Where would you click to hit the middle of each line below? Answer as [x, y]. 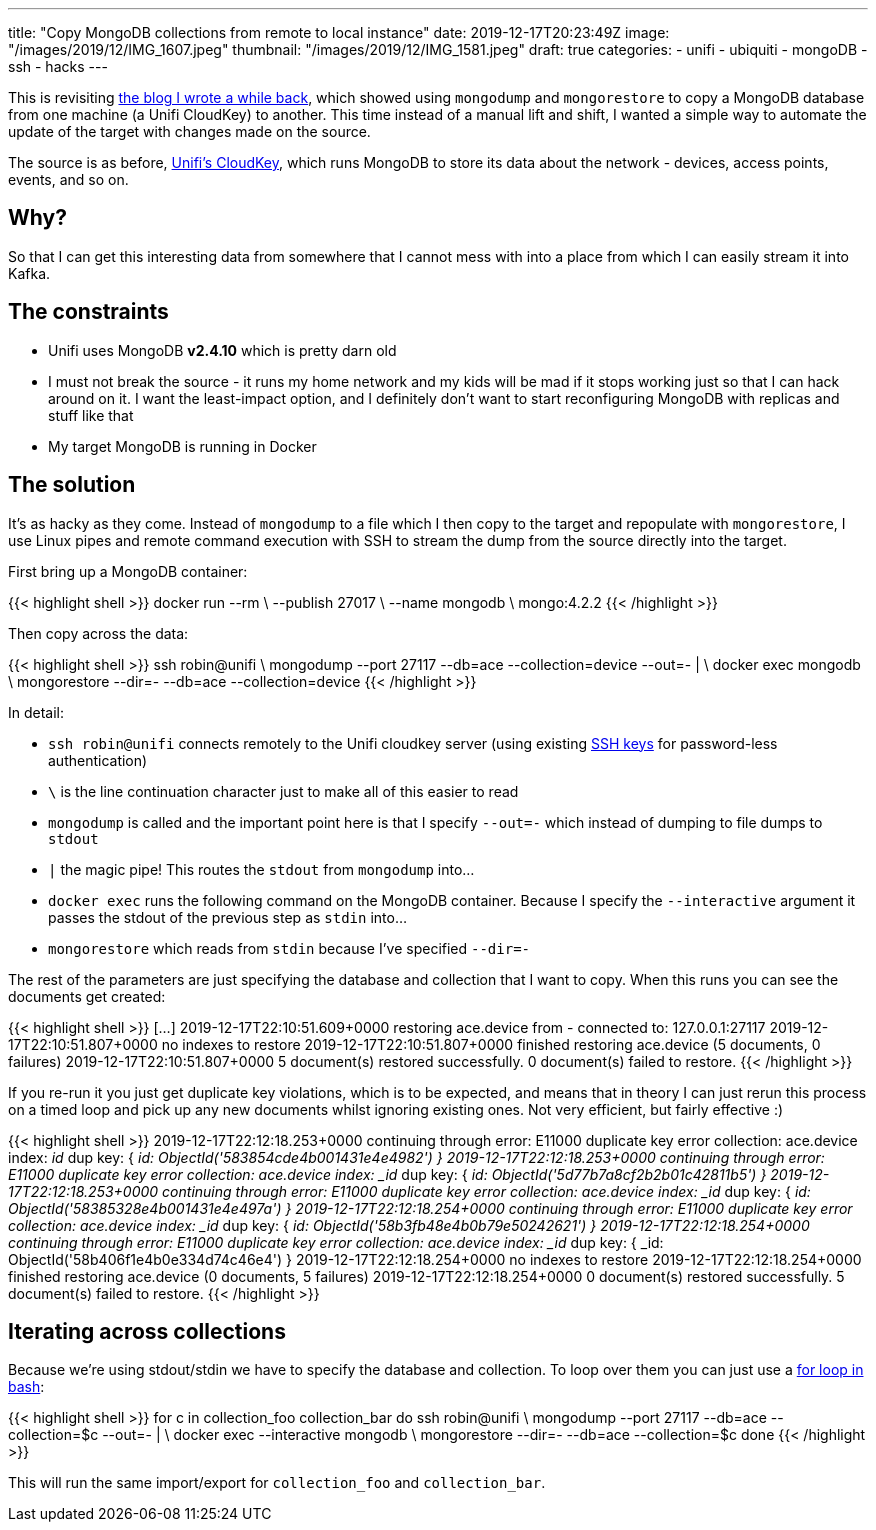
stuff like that [91, 415]
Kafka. [29, 273]
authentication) [98, 760]
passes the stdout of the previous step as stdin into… [228, 917]
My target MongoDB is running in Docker [182, 446]
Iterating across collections [147, 1331]
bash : [26, 1387]
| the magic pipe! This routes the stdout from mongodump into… [261, 869]
